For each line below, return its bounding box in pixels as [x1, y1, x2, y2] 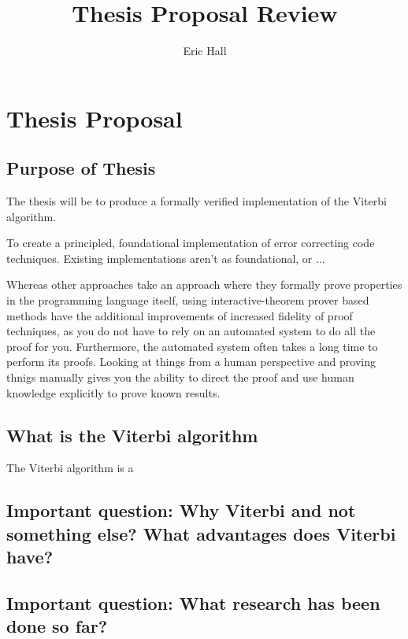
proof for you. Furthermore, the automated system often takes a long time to [6, 338, 378, 354]
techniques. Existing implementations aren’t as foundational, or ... [6, 249, 325, 266]
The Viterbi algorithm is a [6, 460, 134, 476]
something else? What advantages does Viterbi [6, 521, 396, 545]
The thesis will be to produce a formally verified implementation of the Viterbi [6, 193, 387, 209]
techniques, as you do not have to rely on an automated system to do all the [6, 323, 376, 339]
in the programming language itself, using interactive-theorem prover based [6, 292, 369, 308]
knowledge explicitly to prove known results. [6, 384, 221, 401]
